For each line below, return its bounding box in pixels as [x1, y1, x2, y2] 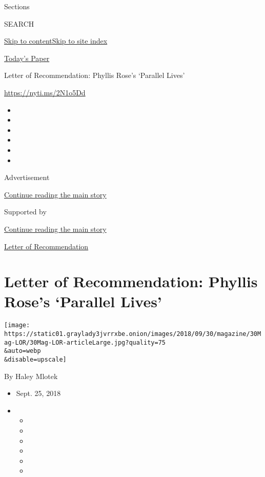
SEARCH [4, 18, 34, 29]
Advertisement [4, 172, 50, 183]
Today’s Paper [4, 52, 50, 63]
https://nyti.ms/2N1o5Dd [4, 87, 86, 97]
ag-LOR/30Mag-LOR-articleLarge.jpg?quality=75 [4, 339, 166, 346]
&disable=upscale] [4, 356, 67, 364]
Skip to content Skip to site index [4, 35, 108, 46]
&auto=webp [4, 347, 41, 355]
